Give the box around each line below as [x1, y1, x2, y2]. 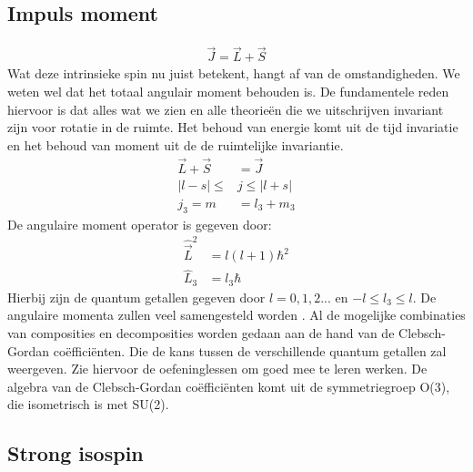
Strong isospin [7, 439, 144, 467]
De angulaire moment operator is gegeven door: [7, 214, 272, 233]
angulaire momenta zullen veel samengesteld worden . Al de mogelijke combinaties [7, 305, 466, 324]
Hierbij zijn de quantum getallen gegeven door [7, 287, 266, 306]
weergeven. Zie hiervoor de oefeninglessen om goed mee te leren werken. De [7, 359, 428, 378]
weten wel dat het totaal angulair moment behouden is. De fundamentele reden [7, 82, 449, 101]
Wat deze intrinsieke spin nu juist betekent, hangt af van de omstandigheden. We [7, 64, 460, 83]
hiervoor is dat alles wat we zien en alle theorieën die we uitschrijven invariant [7, 99, 444, 118]
